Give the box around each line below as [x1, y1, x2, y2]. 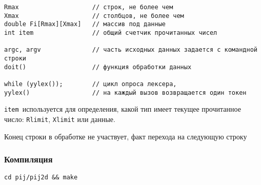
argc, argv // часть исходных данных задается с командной [4, 46, 257, 54]
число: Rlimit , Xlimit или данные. [4, 113, 115, 124]
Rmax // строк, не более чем [4, 4, 173, 11]
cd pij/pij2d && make [4, 174, 78, 181]
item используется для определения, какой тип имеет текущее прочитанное [4, 104, 241, 114]
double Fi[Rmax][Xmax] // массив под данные [4, 20, 166, 28]
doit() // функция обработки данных [4, 63, 192, 71]
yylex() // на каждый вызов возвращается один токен [4, 89, 247, 96]
